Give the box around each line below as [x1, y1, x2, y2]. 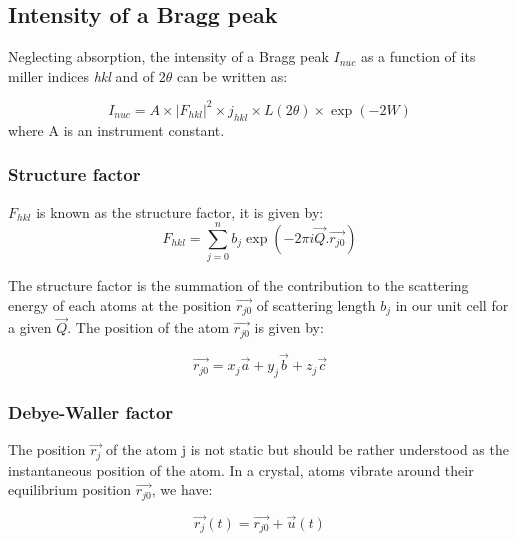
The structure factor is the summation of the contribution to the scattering [8, 275, 469, 296]
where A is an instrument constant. [8, 119, 225, 140]
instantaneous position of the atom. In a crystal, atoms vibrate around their [8, 459, 474, 480]
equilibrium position [8, 479, 132, 500]
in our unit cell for [395, 294, 509, 315]
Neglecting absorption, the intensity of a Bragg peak [8, 46, 329, 67]
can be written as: [176, 65, 288, 86]
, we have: [151, 479, 213, 500]
